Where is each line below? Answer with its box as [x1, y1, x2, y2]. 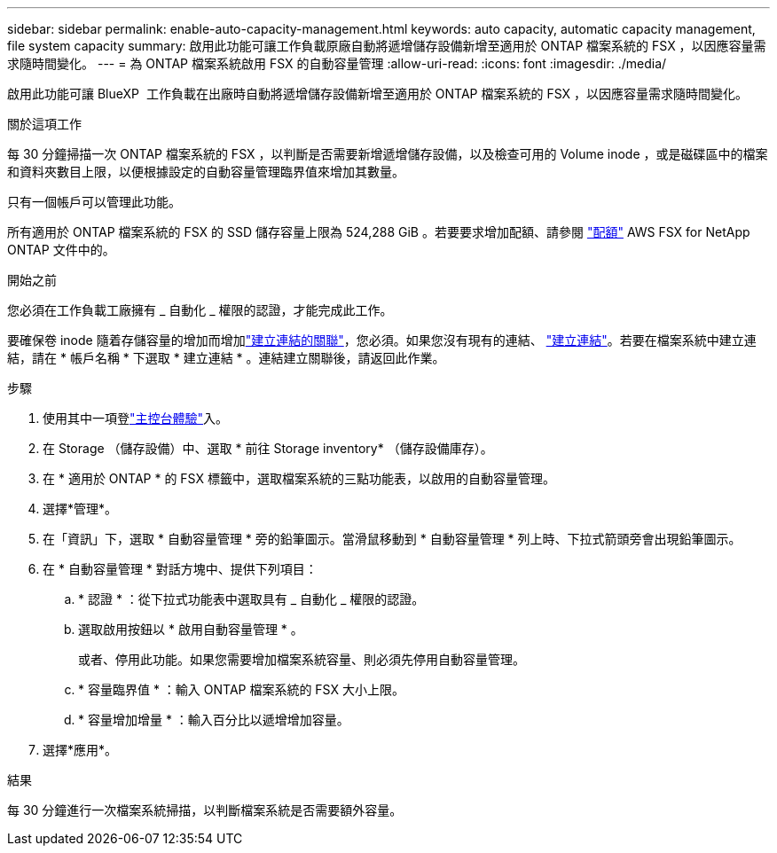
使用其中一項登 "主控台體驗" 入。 [43, 411, 229, 426]
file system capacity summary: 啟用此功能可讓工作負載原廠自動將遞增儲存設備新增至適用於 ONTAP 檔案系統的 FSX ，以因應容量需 [7, 38, 766, 53]
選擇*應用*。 [43, 742, 118, 757]
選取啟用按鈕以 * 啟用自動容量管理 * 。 [78, 622, 303, 637]
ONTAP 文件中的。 [7, 242, 115, 257]
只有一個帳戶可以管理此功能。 [7, 194, 181, 209]
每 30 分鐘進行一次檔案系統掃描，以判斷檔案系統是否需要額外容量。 [7, 802, 403, 818]
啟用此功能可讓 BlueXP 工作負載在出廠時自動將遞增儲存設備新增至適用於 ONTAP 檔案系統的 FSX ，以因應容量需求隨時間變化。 [7, 86, 749, 101]
